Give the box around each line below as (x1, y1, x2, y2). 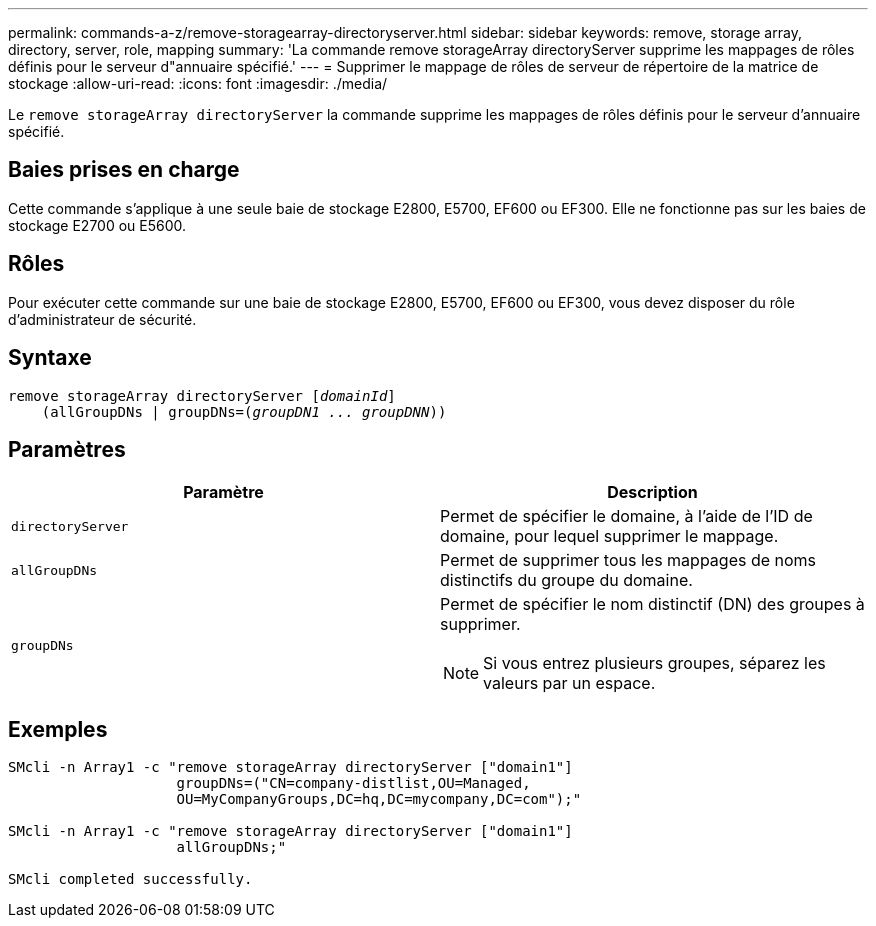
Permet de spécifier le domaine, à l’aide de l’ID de (440, 506, 813, 527)
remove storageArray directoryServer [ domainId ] (8, 387, 396, 404)
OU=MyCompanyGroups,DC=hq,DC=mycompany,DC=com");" (176, 791, 582, 808)
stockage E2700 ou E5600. (8, 216, 187, 234)
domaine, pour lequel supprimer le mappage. (440, 526, 779, 547)
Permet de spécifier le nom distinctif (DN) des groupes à (440, 594, 865, 615)
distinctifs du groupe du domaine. (440, 570, 693, 591)
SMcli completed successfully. (8, 871, 253, 888)
